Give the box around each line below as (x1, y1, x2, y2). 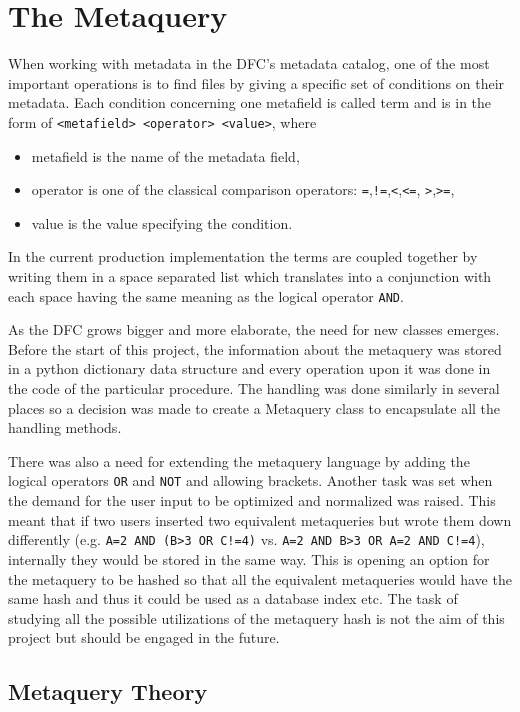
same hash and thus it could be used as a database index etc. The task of (8, 588, 458, 609)
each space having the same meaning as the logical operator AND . (8, 285, 404, 306)
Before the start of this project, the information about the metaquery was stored (8, 338, 502, 359)
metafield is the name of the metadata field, (31, 145, 300, 166)
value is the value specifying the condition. (31, 212, 293, 233)
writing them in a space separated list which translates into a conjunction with (8, 266, 492, 286)
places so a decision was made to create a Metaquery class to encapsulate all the (8, 397, 501, 418)
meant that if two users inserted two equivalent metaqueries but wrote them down (8, 509, 512, 530)
